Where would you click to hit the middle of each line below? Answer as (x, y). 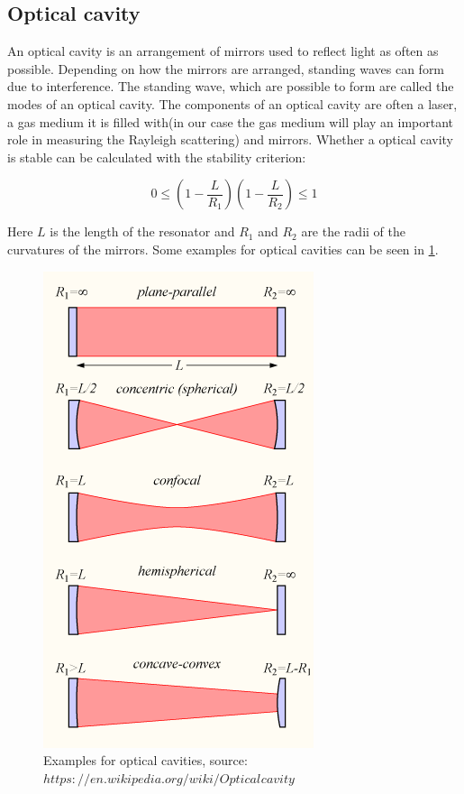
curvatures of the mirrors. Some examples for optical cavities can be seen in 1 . (223, 249)
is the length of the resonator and (142, 231)
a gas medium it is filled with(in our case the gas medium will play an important (231, 121)
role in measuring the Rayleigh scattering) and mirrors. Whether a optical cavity (230, 139)
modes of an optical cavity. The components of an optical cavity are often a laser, (232, 103)
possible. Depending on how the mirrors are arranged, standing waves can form (226, 68)
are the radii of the (353, 231)
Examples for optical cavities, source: (146, 760)
